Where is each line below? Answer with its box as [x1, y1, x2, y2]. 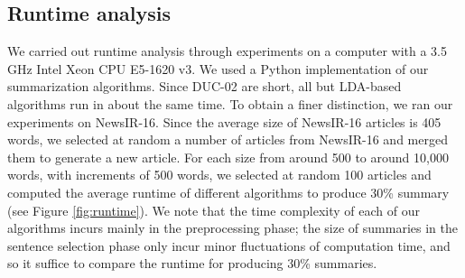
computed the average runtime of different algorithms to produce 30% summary [7, 182, 450, 201]
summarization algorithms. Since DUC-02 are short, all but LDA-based [7, 77, 402, 96]
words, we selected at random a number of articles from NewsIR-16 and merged [7, 130, 448, 149]
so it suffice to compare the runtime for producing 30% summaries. [7, 254, 377, 273]
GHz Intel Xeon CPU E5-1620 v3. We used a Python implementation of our [7, 59, 429, 78]
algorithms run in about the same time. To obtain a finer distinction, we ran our [7, 94, 453, 113]
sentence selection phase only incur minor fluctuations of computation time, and [7, 236, 451, 255]
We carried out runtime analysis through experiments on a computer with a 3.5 [7, 42, 447, 60]
